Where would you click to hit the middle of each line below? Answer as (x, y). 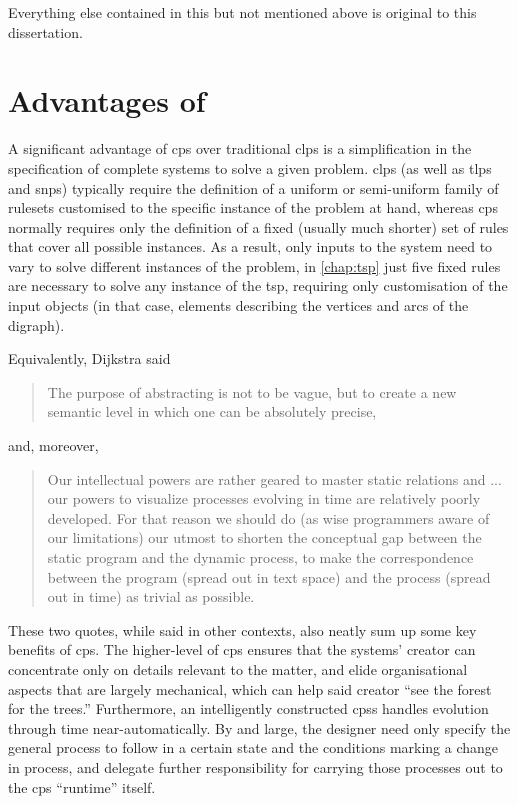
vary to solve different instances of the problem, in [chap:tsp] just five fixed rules (254, 265)
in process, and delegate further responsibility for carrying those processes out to (255, 766)
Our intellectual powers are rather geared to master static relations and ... (274, 478)
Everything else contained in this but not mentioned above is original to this (242, 12)
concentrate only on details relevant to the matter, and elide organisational (238, 668)
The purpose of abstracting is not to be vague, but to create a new (252, 391)
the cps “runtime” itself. (82, 786)
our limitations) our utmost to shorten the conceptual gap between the (264, 537)
